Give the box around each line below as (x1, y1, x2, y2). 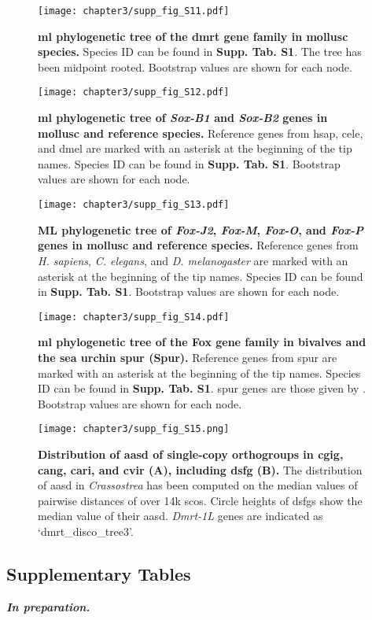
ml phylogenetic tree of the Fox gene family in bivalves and (38, 334, 366, 350)
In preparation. (6, 598, 90, 614)
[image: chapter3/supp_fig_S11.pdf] (38, 6, 230, 17)
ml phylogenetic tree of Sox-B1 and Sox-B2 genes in (38, 109, 328, 126)
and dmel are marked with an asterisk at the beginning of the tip (38, 140, 352, 157)
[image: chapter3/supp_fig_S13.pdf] (38, 199, 230, 211)
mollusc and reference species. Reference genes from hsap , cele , (38, 124, 363, 141)
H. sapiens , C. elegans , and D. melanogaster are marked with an (38, 252, 348, 268)
